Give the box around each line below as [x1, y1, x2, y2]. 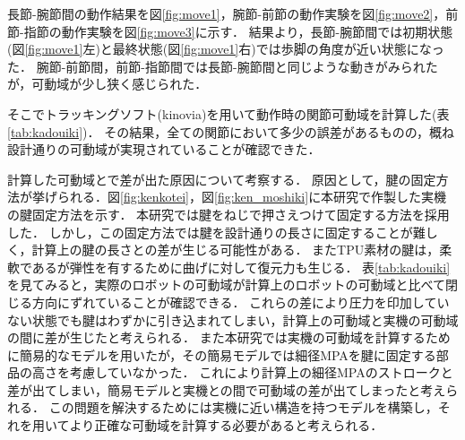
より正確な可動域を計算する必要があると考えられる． [69, 416, 383, 435]
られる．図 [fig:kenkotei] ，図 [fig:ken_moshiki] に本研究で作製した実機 [56, 187, 447, 206]
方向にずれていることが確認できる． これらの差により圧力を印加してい [31, 292, 450, 311]
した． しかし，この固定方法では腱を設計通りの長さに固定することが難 [7, 222, 426, 241]
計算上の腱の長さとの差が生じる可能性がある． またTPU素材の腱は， [31, 240, 440, 259]
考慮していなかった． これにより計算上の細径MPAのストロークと [69, 363, 453, 382]
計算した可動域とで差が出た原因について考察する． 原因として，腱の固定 [7, 169, 436, 188]
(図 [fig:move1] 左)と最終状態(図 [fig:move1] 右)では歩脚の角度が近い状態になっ [7, 39, 444, 58]
